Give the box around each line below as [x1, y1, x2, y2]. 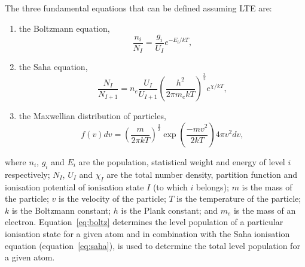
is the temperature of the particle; [176, 192, 301, 205]
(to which [152, 180, 188, 193]
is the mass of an [233, 204, 296, 216]
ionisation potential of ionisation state [5, 180, 144, 193]
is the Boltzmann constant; [11, 204, 111, 216]
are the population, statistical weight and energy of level [78, 156, 285, 168]
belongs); [196, 180, 229, 193]
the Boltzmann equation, [19, 22, 110, 34]
